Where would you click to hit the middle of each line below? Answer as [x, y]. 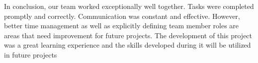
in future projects [31, 54]
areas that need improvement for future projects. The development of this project [128, 35]
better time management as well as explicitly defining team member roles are [122, 26]
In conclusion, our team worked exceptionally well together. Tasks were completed [129, 6]
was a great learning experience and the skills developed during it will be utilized [128, 45]
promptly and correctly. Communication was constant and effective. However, [122, 16]
